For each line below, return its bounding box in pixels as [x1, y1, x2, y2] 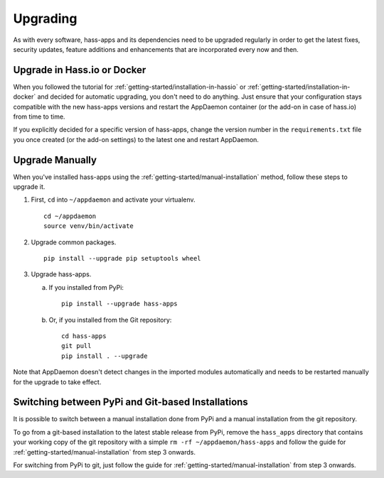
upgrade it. [13, 183, 46, 191]
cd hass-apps [61, 332, 107, 340]
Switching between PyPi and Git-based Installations [13, 396, 248, 408]
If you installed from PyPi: [48, 283, 124, 291]
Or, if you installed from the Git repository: [48, 315, 172, 324]
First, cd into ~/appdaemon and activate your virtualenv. [31, 195, 196, 204]
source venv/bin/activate [43, 222, 134, 230]
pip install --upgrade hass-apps [61, 300, 178, 308]
